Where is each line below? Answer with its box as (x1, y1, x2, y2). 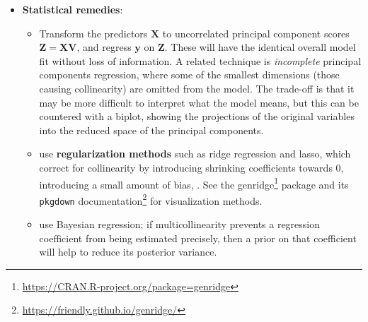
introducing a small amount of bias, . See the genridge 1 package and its (39, 174, 349, 191)
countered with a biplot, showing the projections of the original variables (39, 109, 355, 124)
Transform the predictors (39, 25, 148, 40)
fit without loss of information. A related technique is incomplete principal (39, 53, 362, 68)
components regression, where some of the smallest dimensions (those (39, 67, 340, 82)
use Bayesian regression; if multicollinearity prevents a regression (39, 217, 321, 232)
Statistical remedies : (22, 2, 123, 16)
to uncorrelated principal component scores (162, 25, 350, 40)
